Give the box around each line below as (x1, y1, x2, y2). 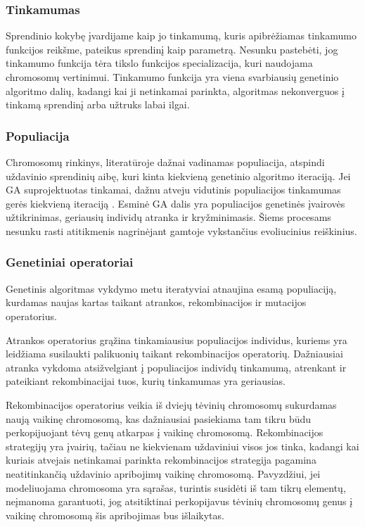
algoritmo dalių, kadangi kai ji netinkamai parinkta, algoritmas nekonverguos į (6, 83, 345, 98)
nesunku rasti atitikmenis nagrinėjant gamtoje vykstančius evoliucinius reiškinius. (6, 223, 357, 238)
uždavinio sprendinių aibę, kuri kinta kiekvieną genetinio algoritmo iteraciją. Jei (6, 168, 351, 183)
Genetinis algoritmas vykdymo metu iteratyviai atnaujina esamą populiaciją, (6, 281, 337, 296)
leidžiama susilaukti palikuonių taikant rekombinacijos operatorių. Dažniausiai (6, 346, 343, 361)
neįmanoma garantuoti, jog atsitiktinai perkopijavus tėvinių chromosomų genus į (6, 494, 353, 509)
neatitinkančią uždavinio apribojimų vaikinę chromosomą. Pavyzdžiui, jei (6, 466, 321, 481)
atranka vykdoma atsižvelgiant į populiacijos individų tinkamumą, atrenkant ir (6, 360, 347, 374)
